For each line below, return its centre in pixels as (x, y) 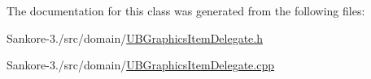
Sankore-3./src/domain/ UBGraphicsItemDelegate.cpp (140, 65)
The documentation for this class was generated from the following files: (186, 10)
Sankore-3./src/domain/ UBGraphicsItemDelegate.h (135, 37)
